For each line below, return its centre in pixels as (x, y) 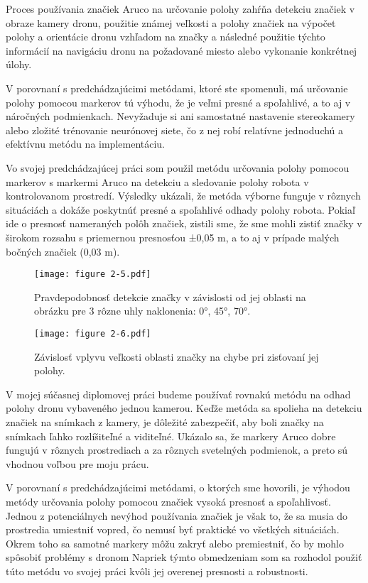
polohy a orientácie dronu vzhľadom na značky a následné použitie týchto (166, 37)
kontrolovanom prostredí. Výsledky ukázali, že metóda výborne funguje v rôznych (183, 196)
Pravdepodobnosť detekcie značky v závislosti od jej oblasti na (170, 296)
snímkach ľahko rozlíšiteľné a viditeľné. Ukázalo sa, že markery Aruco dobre (171, 436)
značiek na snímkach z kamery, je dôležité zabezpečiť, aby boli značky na (165, 421)
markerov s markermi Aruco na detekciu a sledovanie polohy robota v (157, 181)
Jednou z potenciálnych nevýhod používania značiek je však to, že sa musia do (177, 515)
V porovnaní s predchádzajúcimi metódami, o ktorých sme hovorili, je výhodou (178, 487)
